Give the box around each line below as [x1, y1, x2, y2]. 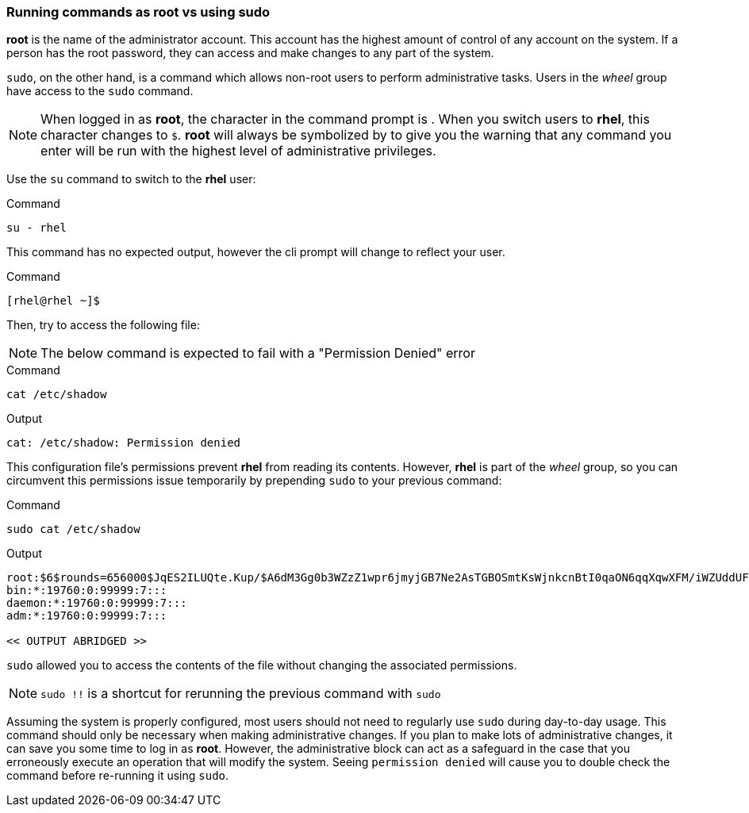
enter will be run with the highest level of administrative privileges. [40, 143, 436, 159]
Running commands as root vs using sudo [6, 4, 271, 20]
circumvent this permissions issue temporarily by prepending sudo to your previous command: [6, 474, 502, 488]
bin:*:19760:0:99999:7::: [6, 584, 167, 597]
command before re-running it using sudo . [6, 769, 229, 783]
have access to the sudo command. [6, 84, 194, 98]
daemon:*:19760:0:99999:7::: [6, 596, 187, 610]
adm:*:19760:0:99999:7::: [6, 609, 167, 623]
